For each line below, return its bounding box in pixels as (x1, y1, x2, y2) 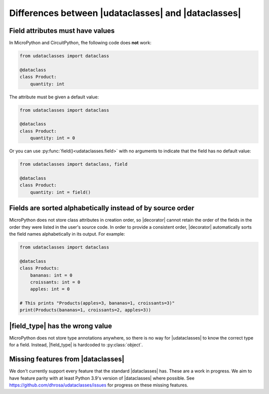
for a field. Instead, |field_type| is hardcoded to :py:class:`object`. (9, 342, 143, 348)
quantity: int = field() (30, 189, 91, 195)
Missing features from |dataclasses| (9, 355, 125, 364)
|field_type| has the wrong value (9, 322, 112, 330)
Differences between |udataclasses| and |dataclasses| (9, 7, 242, 18)
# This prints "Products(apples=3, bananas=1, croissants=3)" (19, 300, 175, 306)
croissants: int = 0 (30, 279, 81, 285)
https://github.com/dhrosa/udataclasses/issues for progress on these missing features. (9, 382, 189, 388)
